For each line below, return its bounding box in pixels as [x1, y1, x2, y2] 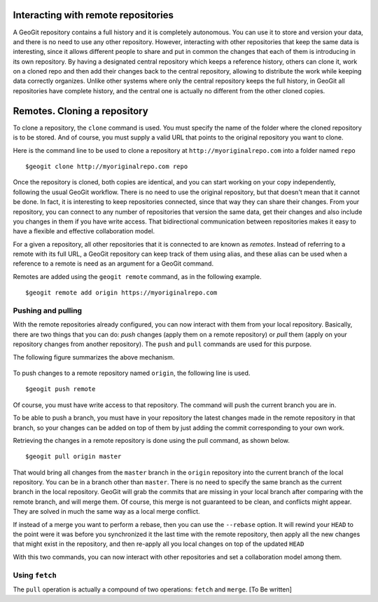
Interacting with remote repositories [13, 9, 174, 21]
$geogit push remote [25, 385, 96, 393]
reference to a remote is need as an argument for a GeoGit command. [13, 259, 213, 268]
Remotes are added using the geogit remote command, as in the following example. [13, 272, 262, 280]
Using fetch [13, 570, 57, 580]
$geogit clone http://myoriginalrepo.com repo [25, 162, 188, 170]
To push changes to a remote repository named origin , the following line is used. [13, 369, 251, 377]
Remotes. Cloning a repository [13, 105, 148, 117]
